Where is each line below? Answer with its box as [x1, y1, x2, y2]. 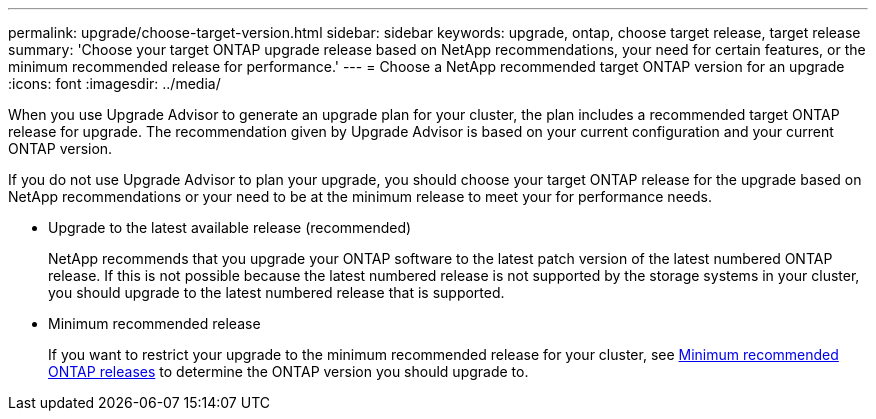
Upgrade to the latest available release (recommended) [48, 219, 412, 236]
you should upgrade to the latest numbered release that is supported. [48, 284, 505, 301]
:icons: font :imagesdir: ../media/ [8, 75, 221, 92]
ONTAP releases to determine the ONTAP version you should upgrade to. [48, 363, 529, 380]
